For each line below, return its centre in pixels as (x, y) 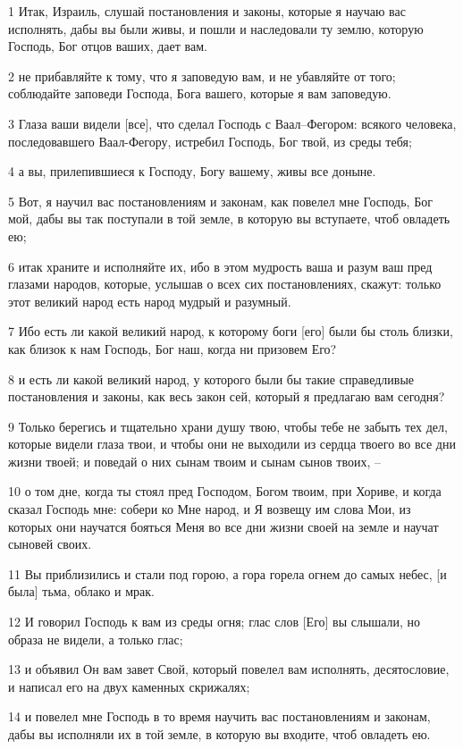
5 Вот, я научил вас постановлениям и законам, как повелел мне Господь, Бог (220, 201)
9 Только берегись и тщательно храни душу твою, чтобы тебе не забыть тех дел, (228, 426)
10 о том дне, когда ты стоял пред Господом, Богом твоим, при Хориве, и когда (225, 491)
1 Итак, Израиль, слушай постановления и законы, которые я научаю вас (207, 11)
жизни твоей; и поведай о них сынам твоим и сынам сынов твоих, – (194, 461)
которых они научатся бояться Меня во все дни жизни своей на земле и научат (223, 526)
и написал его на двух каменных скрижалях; (129, 686)
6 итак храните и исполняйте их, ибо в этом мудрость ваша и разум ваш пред (220, 266)
